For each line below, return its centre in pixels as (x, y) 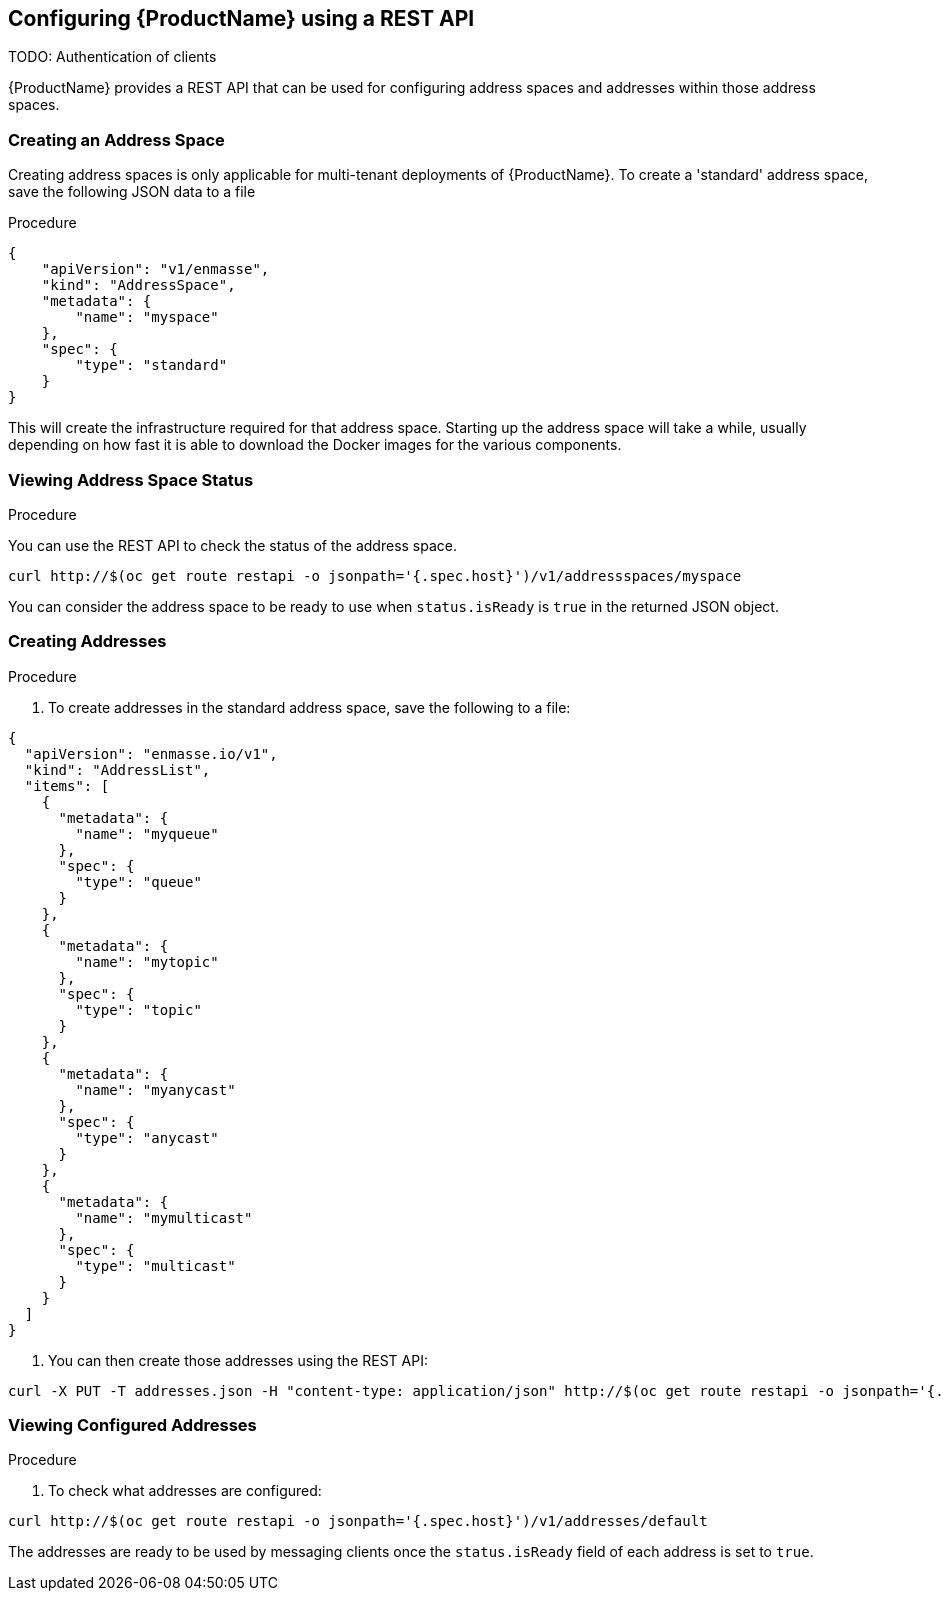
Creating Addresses (87, 641)
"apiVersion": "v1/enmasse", (155, 269)
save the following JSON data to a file (132, 192)
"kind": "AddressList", (117, 769)
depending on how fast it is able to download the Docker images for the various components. (315, 445)
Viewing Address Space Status (131, 479)
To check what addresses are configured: (185, 1491)
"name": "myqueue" (147, 833)
